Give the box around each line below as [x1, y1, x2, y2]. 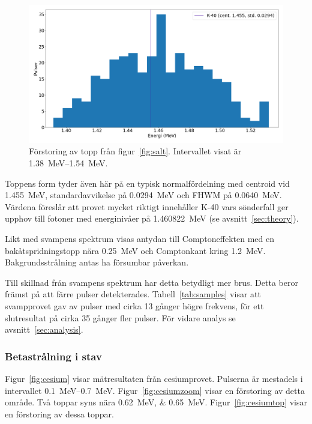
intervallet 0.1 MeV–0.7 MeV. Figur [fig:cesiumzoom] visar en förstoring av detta [5, 384, 305, 396]
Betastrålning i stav [5, 348, 102, 363]
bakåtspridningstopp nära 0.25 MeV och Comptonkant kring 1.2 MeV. [5, 244, 266, 256]
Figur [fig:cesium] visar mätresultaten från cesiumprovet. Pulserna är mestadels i [5, 372, 303, 384]
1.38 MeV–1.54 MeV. [29, 156, 108, 169]
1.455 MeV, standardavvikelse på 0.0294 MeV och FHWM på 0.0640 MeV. [5, 189, 282, 201]
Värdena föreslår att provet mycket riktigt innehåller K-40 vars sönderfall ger [5, 200, 289, 213]
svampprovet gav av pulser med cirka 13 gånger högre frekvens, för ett [5, 299, 264, 312]
